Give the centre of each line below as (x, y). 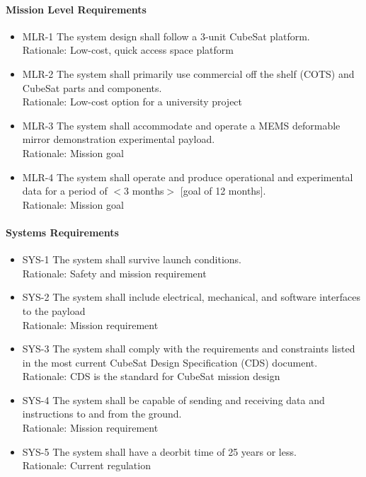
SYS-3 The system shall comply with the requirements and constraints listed (189, 349)
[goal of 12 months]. (223, 191)
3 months (144, 191)
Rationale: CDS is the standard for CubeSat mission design (151, 376)
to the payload (54, 310)
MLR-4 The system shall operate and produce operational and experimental (188, 177)
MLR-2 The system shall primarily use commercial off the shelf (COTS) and (188, 73)
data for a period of (65, 191)
